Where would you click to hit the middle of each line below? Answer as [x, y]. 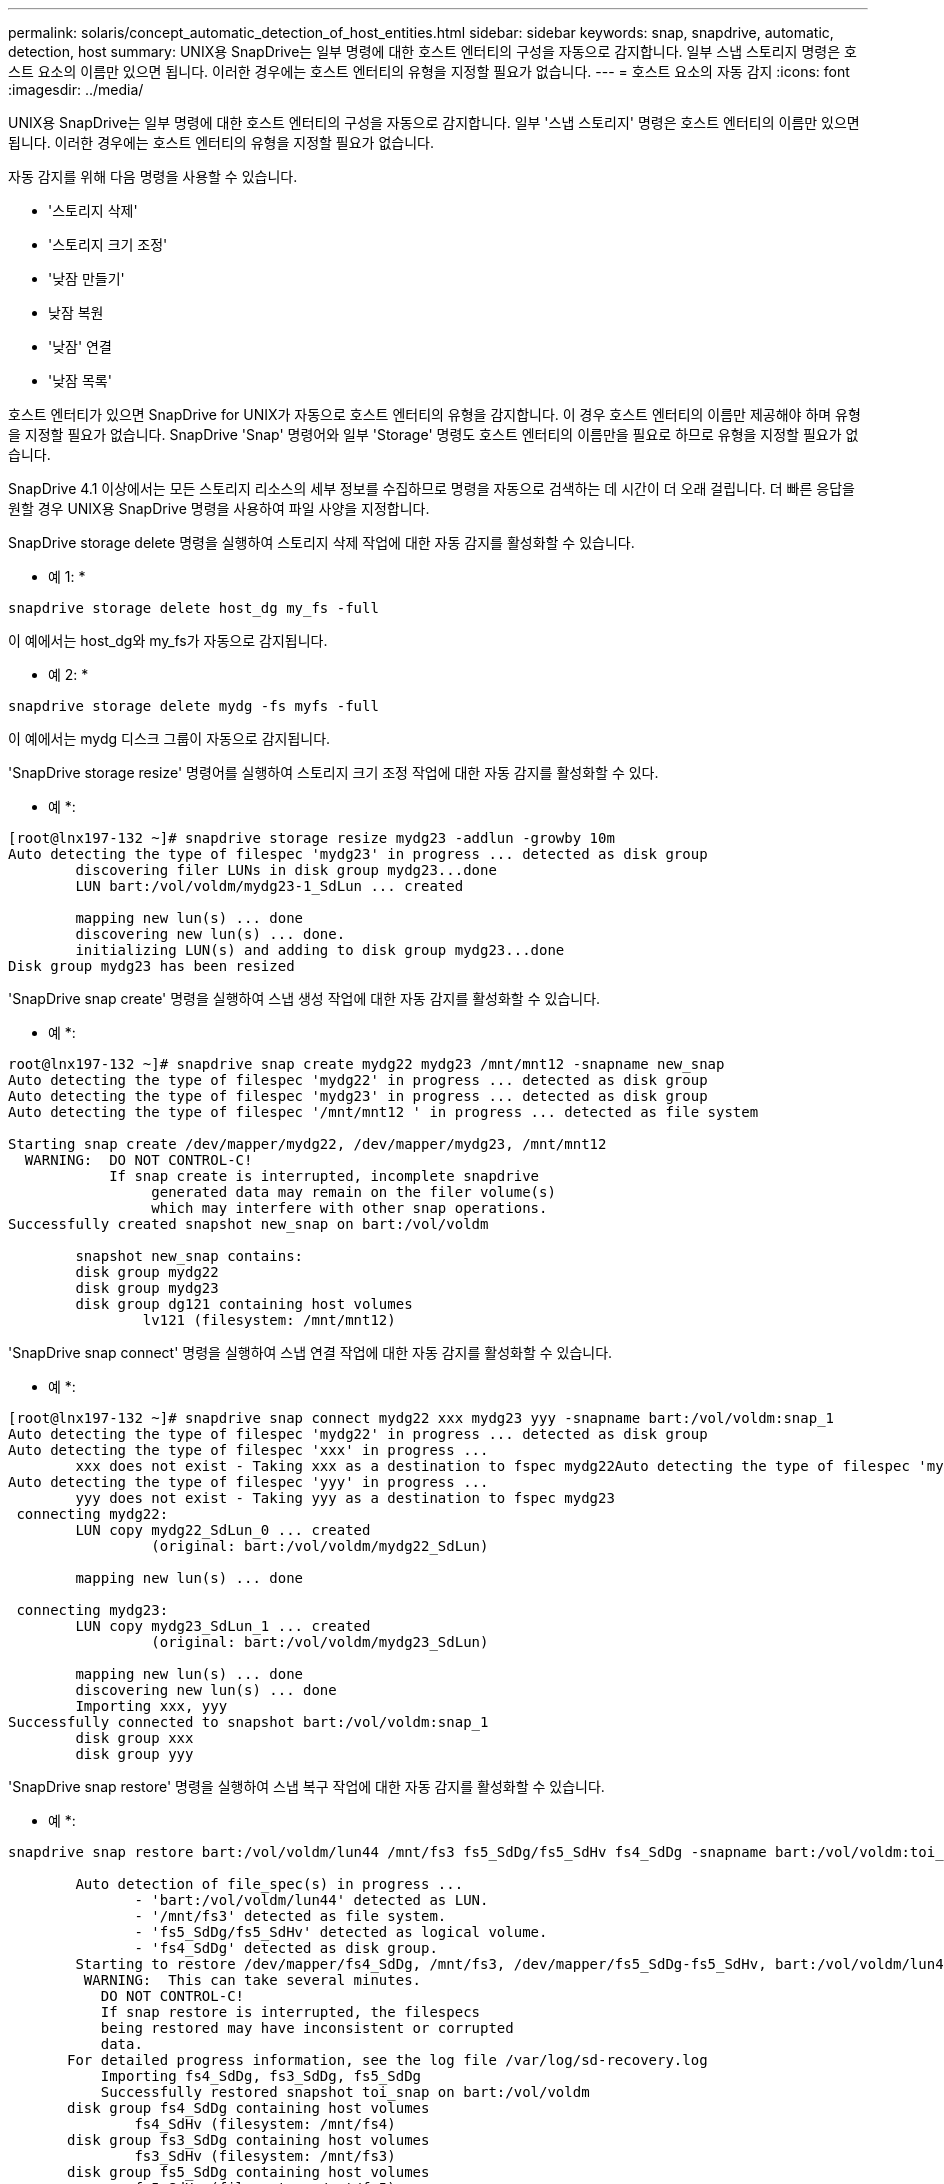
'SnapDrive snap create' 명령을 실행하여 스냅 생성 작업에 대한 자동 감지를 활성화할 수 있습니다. [304, 998]
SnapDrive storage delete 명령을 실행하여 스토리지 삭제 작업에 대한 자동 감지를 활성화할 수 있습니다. [321, 542]
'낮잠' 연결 [80, 346]
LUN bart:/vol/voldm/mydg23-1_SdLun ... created [269, 886]
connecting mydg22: [92, 1514]
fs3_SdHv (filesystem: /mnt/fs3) [265, 2156]
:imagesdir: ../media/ [76, 89]
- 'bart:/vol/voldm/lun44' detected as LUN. [311, 1900]
